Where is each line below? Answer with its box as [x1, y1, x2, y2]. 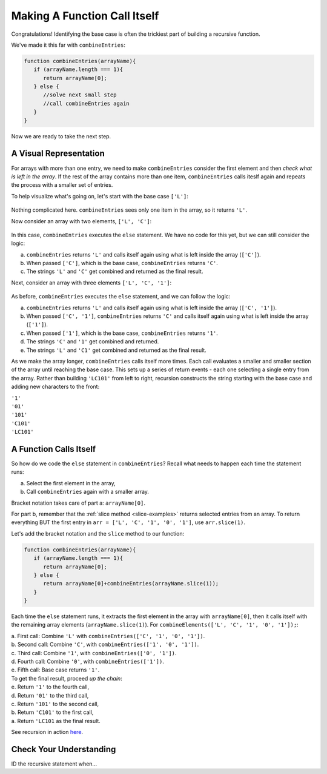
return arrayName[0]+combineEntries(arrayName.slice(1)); [43, 580, 219, 587]
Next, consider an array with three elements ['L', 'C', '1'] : [11, 279, 172, 286]
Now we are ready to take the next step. [11, 132, 111, 140]
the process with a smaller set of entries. [11, 181, 113, 189]
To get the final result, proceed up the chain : [11, 675, 122, 682]
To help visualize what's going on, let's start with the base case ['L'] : [11, 192, 189, 200]
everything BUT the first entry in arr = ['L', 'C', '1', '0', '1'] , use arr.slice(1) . [11, 519, 245, 526]
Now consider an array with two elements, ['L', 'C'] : [11, 217, 152, 224]
